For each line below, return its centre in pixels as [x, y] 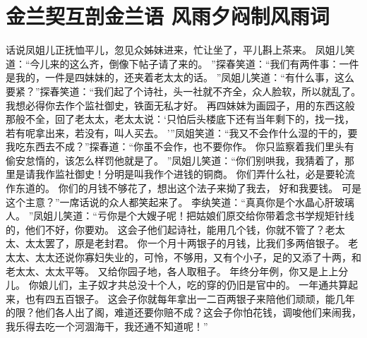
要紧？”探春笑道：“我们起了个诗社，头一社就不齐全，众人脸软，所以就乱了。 [183, 91]
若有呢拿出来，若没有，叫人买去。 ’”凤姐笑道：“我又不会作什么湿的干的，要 [182, 132]
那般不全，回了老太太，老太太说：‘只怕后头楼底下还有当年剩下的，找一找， [180, 119]
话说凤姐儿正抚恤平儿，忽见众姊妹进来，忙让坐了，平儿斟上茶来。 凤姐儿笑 [180, 50]
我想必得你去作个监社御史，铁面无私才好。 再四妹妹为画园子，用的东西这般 [180, 105]
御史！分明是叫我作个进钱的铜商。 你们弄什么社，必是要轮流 [215, 174]
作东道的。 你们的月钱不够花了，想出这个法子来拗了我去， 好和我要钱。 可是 [183, 188]
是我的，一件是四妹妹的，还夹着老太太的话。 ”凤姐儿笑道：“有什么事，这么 [180, 77]
